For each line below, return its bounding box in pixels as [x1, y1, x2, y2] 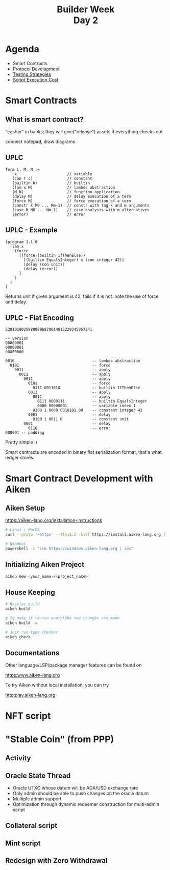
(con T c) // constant [12, 176, 93, 181]
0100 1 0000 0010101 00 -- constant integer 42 [32, 408, 143, 413]
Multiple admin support [12, 796, 62, 802]
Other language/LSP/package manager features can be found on [5, 662, 142, 669]
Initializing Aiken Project [5, 560, 85, 569]
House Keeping [5, 588, 55, 597]
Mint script [5, 839, 41, 847]
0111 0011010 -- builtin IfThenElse [32, 386, 140, 391]
